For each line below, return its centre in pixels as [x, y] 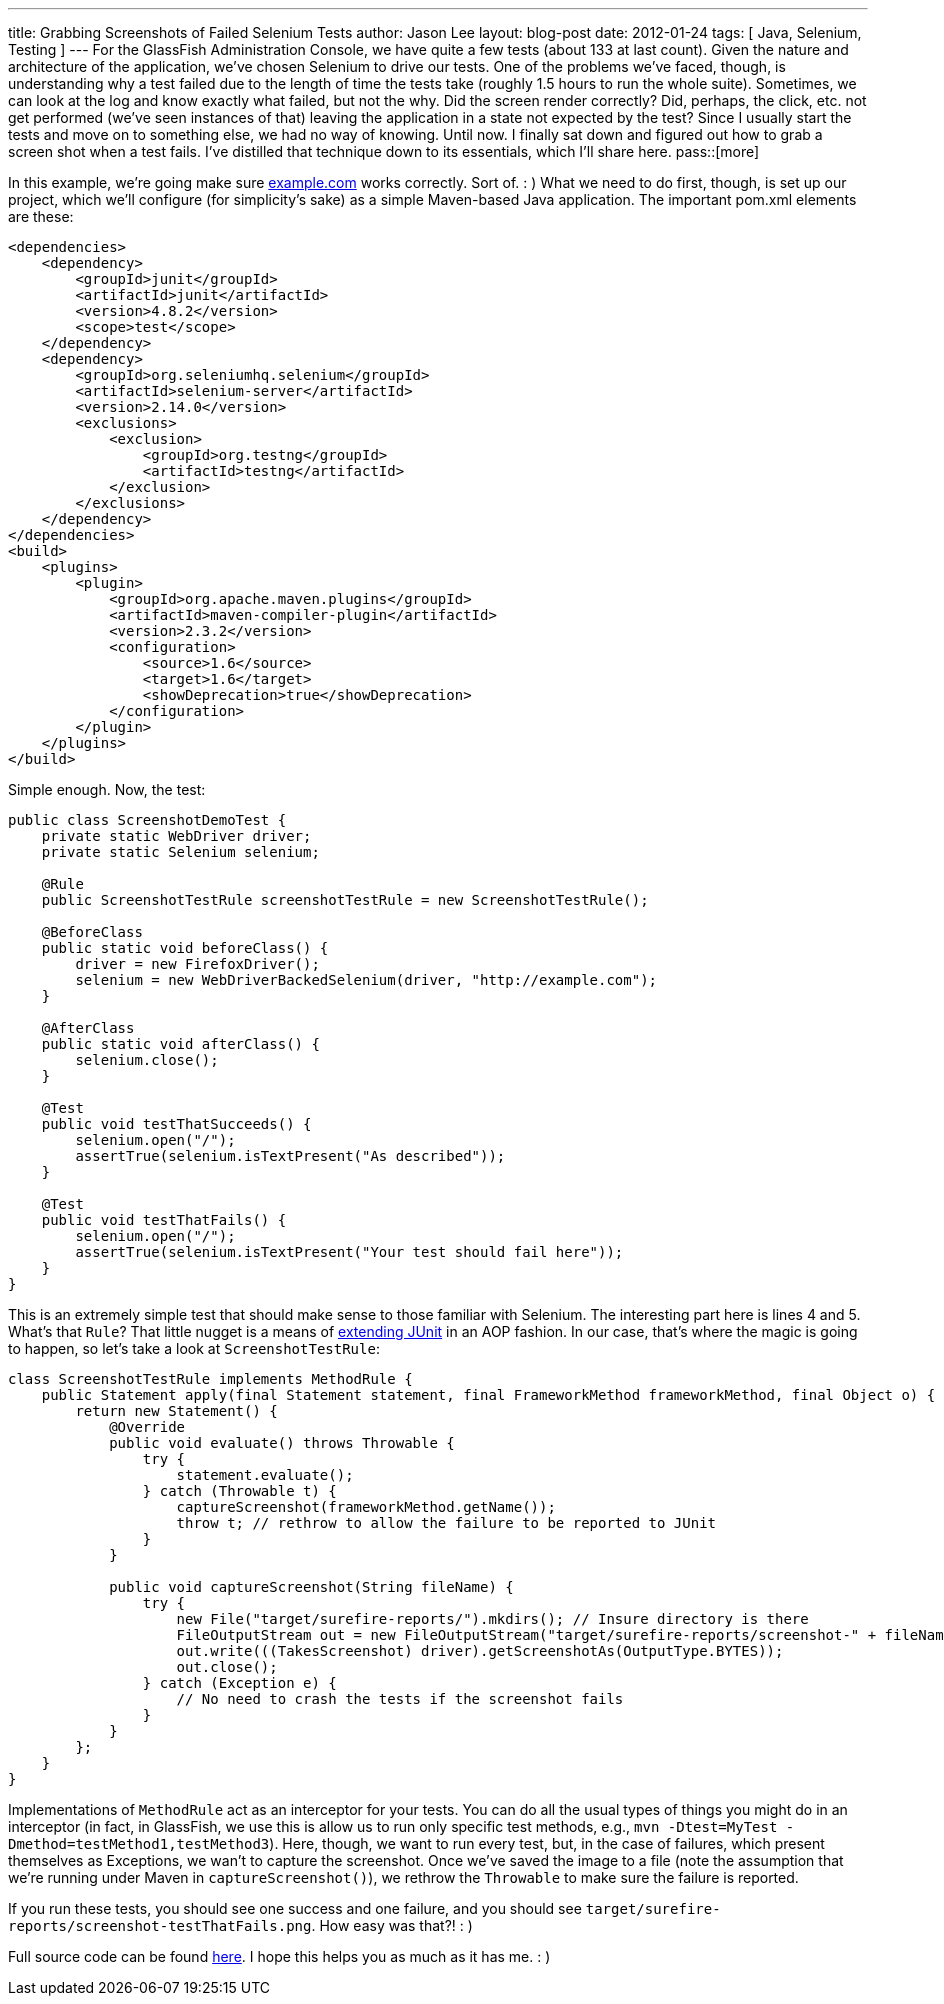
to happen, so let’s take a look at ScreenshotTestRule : [194, 1348]
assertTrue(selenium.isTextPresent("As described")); [290, 1156]
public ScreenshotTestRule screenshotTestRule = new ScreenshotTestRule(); [345, 900]
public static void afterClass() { [180, 1044]
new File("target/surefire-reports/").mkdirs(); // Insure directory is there [492, 1619]
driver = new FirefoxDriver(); [197, 964]
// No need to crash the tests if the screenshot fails [400, 1699]
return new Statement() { [176, 1411]
